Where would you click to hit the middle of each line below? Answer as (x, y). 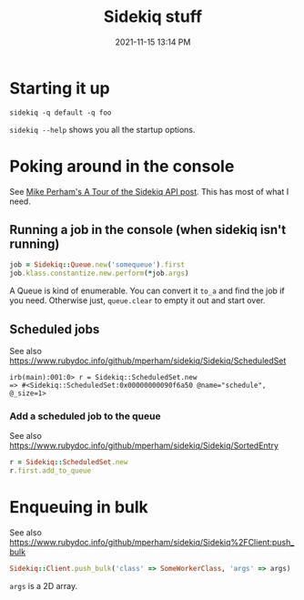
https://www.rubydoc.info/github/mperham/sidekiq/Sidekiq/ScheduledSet (148, 361)
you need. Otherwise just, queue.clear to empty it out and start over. (137, 300)
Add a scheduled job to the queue (85, 416)
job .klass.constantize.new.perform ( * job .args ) (99, 274)
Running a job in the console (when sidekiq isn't (148, 230)
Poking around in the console (122, 166)
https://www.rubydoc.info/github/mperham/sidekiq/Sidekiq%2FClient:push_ (152, 542)
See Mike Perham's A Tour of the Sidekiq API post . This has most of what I (149, 191)
